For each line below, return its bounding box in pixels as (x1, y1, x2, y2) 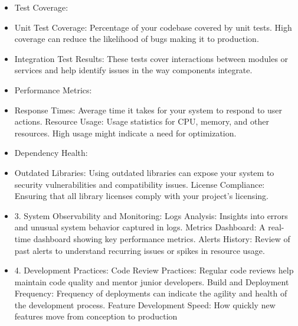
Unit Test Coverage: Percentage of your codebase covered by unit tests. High (14, 21, 292, 33)
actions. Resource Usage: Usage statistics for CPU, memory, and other (14, 115, 269, 128)
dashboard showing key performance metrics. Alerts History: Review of (33, 232, 290, 244)
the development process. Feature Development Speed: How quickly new (14, 298, 276, 311)
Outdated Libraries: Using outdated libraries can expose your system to (14, 166, 274, 178)
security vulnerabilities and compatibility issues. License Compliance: (14, 178, 265, 190)
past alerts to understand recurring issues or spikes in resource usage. (14, 244, 265, 256)
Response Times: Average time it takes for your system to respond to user (14, 103, 283, 116)
